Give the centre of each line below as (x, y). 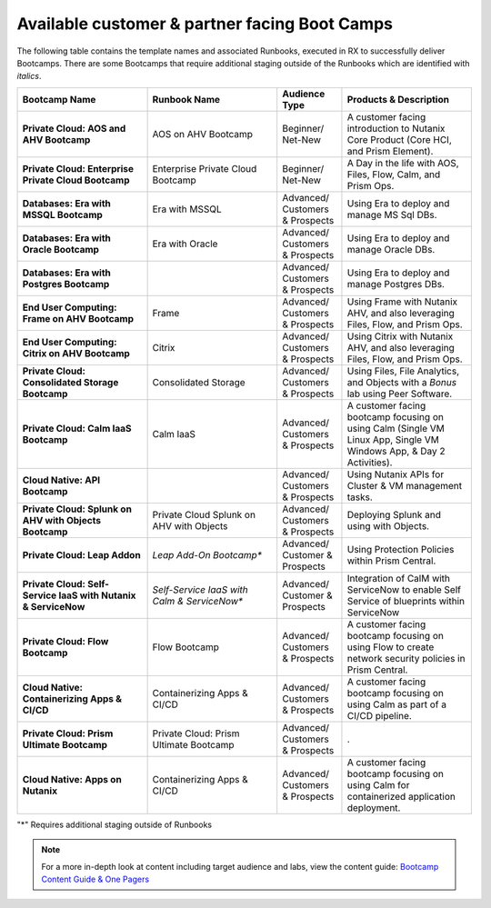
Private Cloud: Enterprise (78, 168)
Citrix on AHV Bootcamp (76, 353)
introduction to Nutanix (396, 128)
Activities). (370, 462)
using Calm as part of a (397, 704)
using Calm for (378, 784)
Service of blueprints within (406, 601)
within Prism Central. (391, 561)
